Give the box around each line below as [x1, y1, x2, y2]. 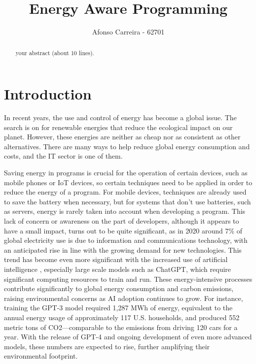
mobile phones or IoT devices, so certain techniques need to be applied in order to [4, 177, 253, 187]
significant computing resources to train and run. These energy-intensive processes [4, 273, 253, 284]
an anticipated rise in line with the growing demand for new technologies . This [4, 244, 242, 255]
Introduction [4, 84, 92, 104]
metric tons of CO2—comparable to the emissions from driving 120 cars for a [4, 322, 238, 332]
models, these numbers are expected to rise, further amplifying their [4, 341, 210, 351]
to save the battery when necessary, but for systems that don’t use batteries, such [4, 196, 251, 206]
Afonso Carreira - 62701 [92, 27, 165, 37]
